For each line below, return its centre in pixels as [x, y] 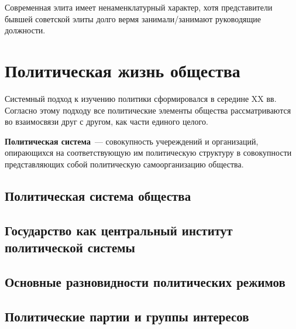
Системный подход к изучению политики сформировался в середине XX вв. [141, 98]
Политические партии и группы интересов [127, 316]
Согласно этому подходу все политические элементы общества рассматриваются [148, 110]
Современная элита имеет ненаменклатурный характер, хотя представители [139, 7]
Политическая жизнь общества [123, 70]
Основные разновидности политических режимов [145, 281]
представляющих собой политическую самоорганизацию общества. [124, 164]
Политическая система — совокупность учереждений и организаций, [132, 141]
